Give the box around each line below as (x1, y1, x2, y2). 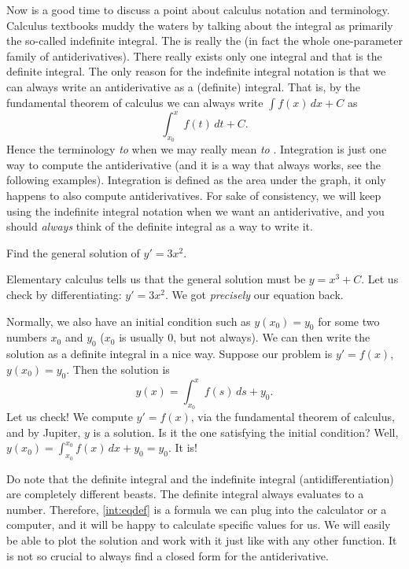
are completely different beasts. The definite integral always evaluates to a (6, 486, 364, 502)
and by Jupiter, (6, 423, 81, 440)
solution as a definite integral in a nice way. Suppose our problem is (6, 345, 333, 362)
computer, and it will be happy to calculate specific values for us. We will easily (6, 516, 391, 533)
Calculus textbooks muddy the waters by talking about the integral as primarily (6, 17, 393, 33)
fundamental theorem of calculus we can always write (6, 94, 263, 110)
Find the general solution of (6, 244, 140, 260)
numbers (6, 329, 47, 345)
